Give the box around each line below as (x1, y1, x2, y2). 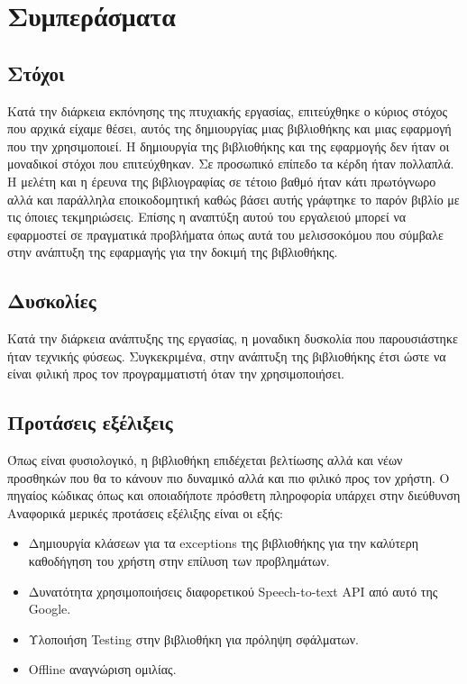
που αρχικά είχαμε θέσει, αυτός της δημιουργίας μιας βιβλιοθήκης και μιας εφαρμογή (7, 119, 452, 138)
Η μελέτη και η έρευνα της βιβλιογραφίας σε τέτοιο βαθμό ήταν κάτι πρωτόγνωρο (7, 171, 436, 190)
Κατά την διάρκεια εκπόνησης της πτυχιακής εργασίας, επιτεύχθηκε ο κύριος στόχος (7, 101, 447, 120)
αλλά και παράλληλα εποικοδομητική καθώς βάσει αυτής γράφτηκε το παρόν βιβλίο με (7, 189, 460, 208)
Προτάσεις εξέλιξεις (7, 408, 173, 436)
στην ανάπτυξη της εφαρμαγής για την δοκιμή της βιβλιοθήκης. (7, 242, 338, 261)
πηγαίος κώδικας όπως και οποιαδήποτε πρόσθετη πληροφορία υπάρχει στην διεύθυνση (7, 486, 461, 505)
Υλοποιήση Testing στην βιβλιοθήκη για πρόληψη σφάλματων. (28, 629, 359, 648)
